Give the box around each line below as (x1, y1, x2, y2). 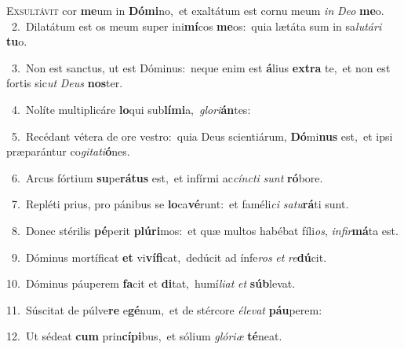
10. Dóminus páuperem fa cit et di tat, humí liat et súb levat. (6, 275, 296, 292)
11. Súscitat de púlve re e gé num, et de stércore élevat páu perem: (6, 301, 322, 318)
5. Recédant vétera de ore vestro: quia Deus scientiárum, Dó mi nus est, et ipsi (11, 127, 393, 144)
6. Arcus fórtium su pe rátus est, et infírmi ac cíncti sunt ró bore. (11, 169, 323, 186)
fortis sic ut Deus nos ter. (6, 75, 123, 91)
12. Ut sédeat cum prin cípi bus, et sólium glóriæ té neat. (6, 328, 282, 344)
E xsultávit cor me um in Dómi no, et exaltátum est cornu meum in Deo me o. (6, 2, 384, 18)
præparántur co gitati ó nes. (6, 143, 130, 160)
